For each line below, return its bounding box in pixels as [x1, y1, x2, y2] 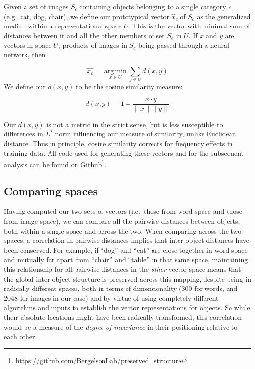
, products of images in [58, 40, 127, 50]
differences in [4, 129, 43, 139]
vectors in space [4, 40, 51, 50]
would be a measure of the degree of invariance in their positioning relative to [4, 321, 238, 332]
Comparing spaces [4, 183, 98, 198]
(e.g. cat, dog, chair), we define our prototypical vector [4, 11, 169, 21]
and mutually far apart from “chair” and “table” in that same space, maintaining [4, 254, 248, 264]
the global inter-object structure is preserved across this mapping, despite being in [4, 273, 251, 284]
